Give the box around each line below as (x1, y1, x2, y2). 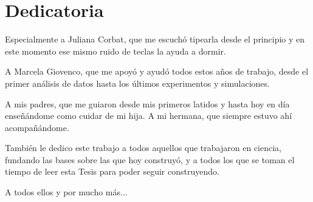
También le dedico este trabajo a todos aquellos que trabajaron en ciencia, (5, 141, 281, 154)
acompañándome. (5, 121, 69, 133)
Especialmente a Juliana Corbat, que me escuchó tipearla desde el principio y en (5, 33, 305, 45)
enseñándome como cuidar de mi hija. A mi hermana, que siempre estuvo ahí (5, 109, 292, 122)
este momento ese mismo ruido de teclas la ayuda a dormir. (5, 44, 226, 57)
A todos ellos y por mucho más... (5, 186, 128, 198)
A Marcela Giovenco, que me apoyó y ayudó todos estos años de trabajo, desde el (5, 65, 309, 78)
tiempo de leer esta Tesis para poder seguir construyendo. (5, 165, 219, 178)
